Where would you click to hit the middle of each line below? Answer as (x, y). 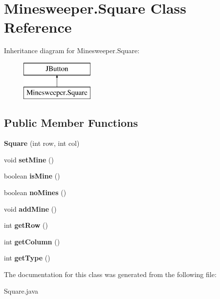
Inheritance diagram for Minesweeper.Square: (72, 50)
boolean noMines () (35, 192)
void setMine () (29, 159)
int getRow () (26, 225)
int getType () (27, 258)
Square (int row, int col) (42, 143)
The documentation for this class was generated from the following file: (110, 274)
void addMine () (30, 209)
